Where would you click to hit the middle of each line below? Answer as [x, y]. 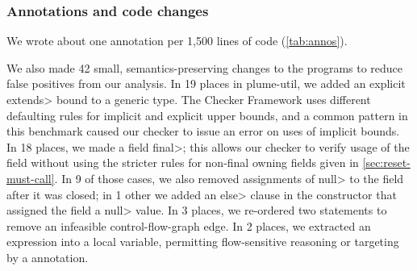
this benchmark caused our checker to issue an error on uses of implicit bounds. [203, 131]
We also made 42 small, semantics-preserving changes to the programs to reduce [205, 67]
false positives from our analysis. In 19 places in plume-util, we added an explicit [206, 83]
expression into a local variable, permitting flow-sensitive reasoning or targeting [203, 242]
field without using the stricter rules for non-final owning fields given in [183, 163]
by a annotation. [48, 257]
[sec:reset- [386, 163]
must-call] [31, 178]
